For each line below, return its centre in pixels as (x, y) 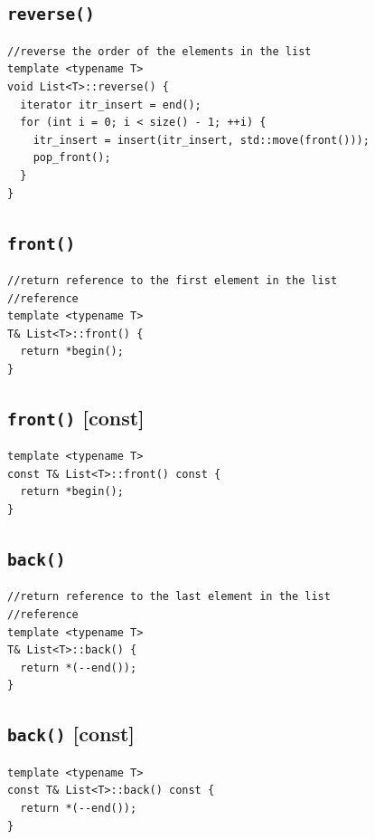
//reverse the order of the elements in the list (159, 51)
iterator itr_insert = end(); (111, 105)
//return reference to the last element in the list (169, 597)
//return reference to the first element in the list (173, 280)
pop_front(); (72, 158)
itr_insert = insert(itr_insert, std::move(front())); (201, 140)
